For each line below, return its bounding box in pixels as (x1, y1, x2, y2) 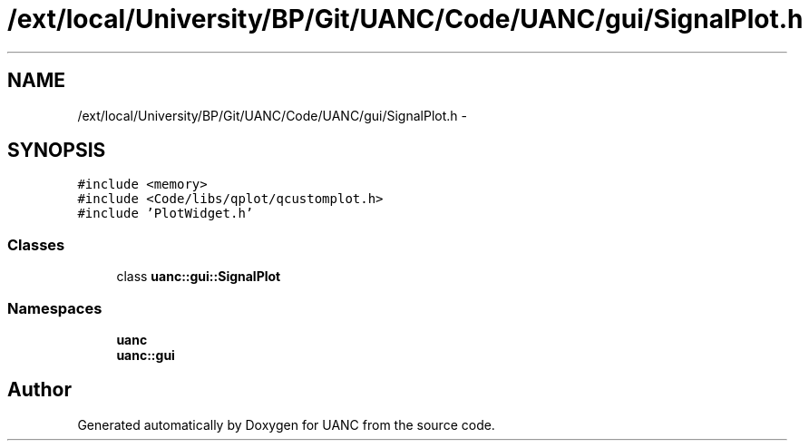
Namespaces (7, 298, 102, 317)
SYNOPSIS (7, 139, 106, 162)
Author (7, 378, 72, 402)
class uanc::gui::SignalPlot (116, 268, 281, 285)
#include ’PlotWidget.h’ (77, 206, 254, 221)
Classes (7, 235, 65, 254)
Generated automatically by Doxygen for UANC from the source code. (77, 416, 495, 433)
